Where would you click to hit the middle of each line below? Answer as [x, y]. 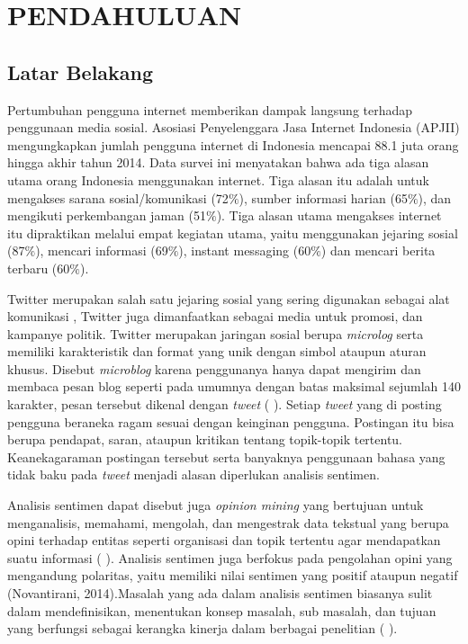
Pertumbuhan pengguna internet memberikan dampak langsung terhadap [210, 109]
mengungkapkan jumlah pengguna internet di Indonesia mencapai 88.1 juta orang [233, 144]
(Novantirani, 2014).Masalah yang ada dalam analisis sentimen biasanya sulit [220, 593]
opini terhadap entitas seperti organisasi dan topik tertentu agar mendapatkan [224, 540]
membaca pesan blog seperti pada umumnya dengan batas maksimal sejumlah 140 [234, 386]
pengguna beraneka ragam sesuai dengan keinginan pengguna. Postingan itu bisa [231, 421]
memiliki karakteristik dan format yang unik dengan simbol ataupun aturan [217, 351]
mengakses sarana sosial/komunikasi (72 [118, 197]
